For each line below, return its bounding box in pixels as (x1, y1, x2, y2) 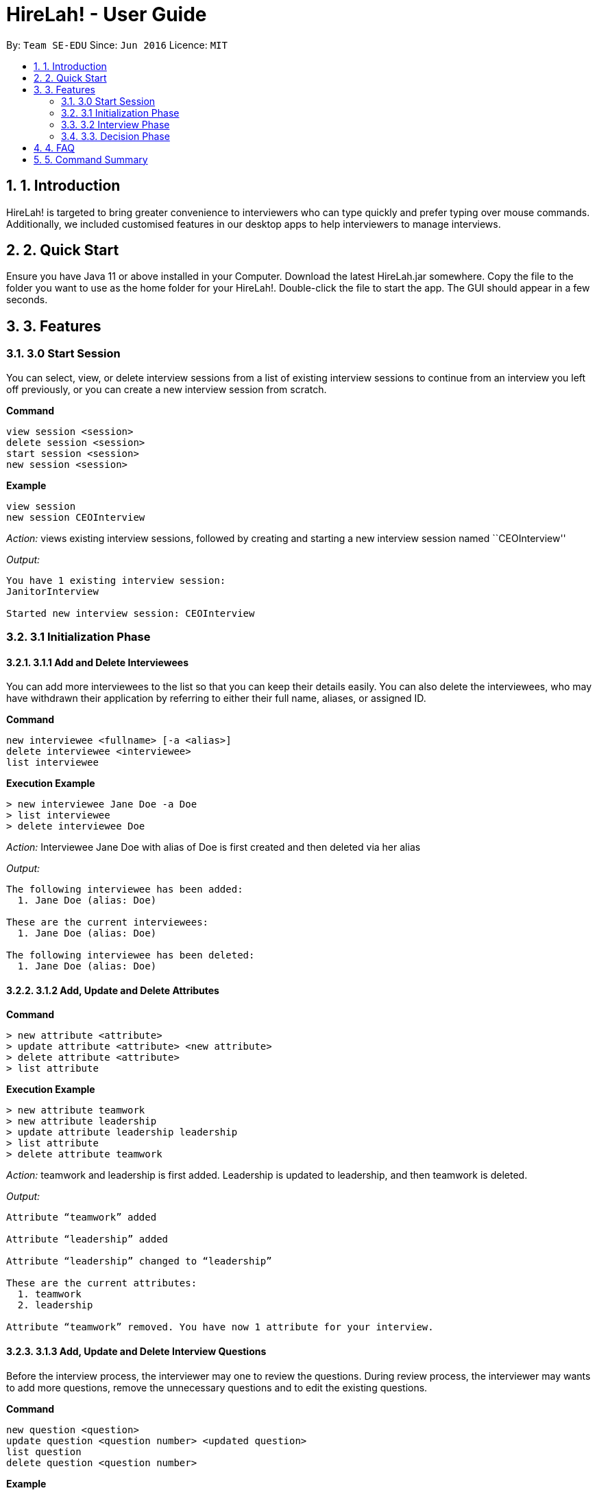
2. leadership (17, 1299, 93, 1311)
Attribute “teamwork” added (6, 1212, 157, 1223)
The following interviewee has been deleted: (6, 950, 255, 961)
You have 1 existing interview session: (6, 574, 226, 586)
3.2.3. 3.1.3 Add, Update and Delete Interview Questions (6, 1345, 267, 1358)
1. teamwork (17, 1288, 82, 1300)
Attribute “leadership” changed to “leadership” (6, 1256, 272, 1267)
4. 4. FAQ (34, 141, 75, 154)
